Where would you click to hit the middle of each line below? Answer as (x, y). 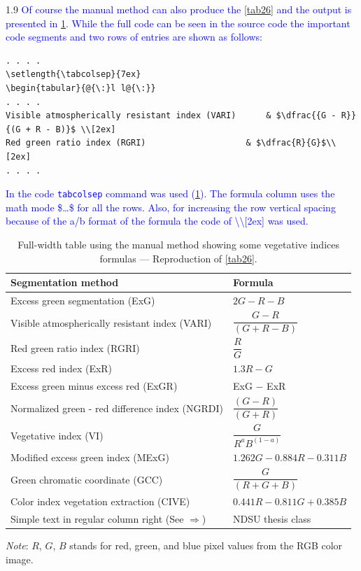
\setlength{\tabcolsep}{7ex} (73, 75)
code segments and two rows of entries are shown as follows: (134, 37)
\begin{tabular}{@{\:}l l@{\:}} (81, 88)
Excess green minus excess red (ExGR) (94, 386)
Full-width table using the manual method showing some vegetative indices (178, 244)
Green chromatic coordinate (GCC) (87, 479)
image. (20, 559)
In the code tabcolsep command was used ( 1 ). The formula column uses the (170, 193)
